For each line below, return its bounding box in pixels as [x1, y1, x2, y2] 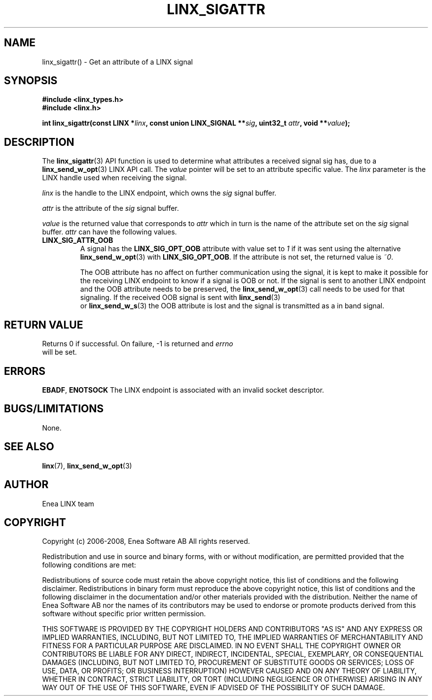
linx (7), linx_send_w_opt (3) [42, 461, 132, 470]
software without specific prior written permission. [42, 609, 206, 618]
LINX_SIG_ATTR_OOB [42, 236, 113, 245]
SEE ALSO [4, 440, 54, 453]
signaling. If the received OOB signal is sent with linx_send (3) [80, 293, 281, 302]
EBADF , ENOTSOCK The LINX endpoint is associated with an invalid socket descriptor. [42, 385, 324, 394]
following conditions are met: [42, 561, 136, 569]
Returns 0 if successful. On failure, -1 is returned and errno [42, 339, 233, 348]
